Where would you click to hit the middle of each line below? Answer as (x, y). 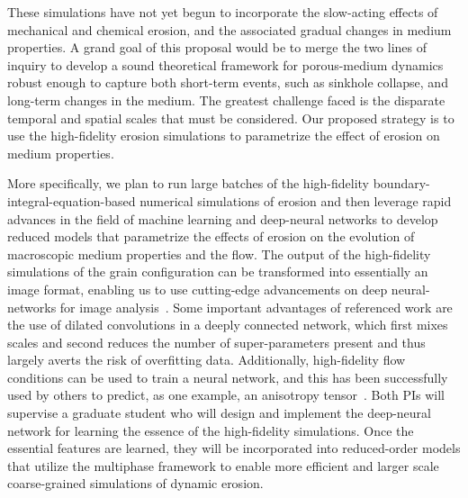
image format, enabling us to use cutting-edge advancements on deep (198, 289)
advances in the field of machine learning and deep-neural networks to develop (223, 218)
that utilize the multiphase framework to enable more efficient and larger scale (223, 465)
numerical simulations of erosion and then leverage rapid (296, 200)
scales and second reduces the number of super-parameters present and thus (216, 342)
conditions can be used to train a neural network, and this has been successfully (228, 377)
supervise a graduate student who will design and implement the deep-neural (219, 413)
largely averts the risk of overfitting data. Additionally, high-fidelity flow (207, 360)
